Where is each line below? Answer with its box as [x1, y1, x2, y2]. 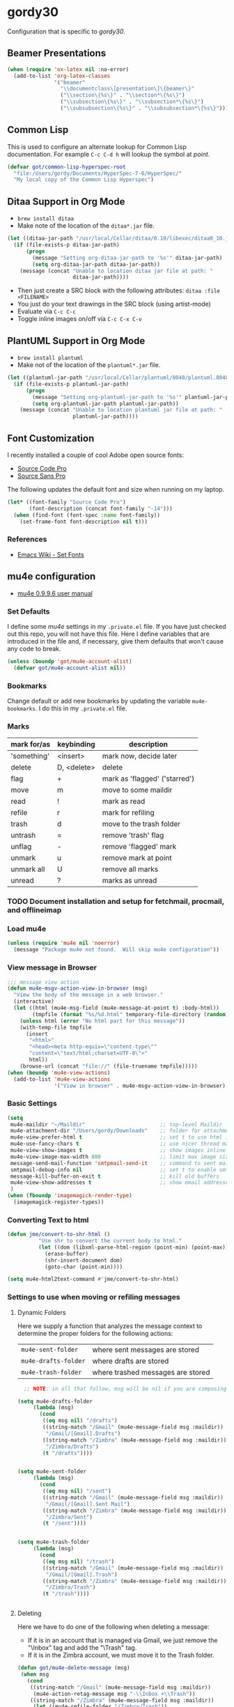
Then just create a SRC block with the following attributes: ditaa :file [17, 286, 221, 295]
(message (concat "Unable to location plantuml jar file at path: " [19, 407, 223, 414]
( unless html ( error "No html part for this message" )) [19, 1018, 186, 1024]
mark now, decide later [102, 751, 178, 761]
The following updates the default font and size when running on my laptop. [7, 485, 225, 493]
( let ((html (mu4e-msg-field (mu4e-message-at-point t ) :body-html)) [13, 1004, 219, 1012]
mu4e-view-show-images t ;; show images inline [10, 1147, 226, 1154]
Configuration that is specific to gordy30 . [7, 27, 125, 36]
